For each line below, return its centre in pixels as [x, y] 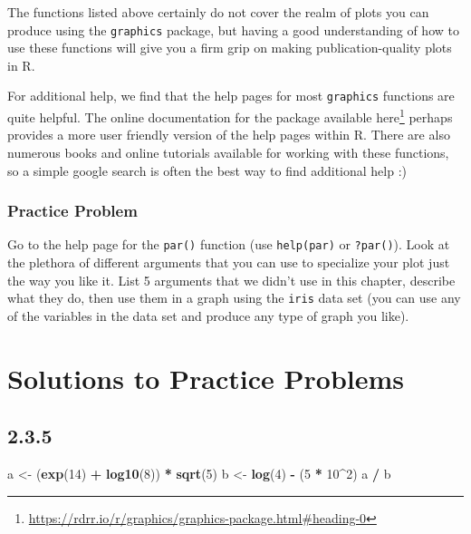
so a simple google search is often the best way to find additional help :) [207, 170]
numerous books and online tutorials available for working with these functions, [228, 152]
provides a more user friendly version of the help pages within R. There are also [229, 135]
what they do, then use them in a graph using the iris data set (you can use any [234, 298]
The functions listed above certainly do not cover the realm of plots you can [218, 12]
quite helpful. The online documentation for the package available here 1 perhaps [230, 116]
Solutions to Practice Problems [206, 378]
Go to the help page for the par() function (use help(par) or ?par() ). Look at [229, 244]
